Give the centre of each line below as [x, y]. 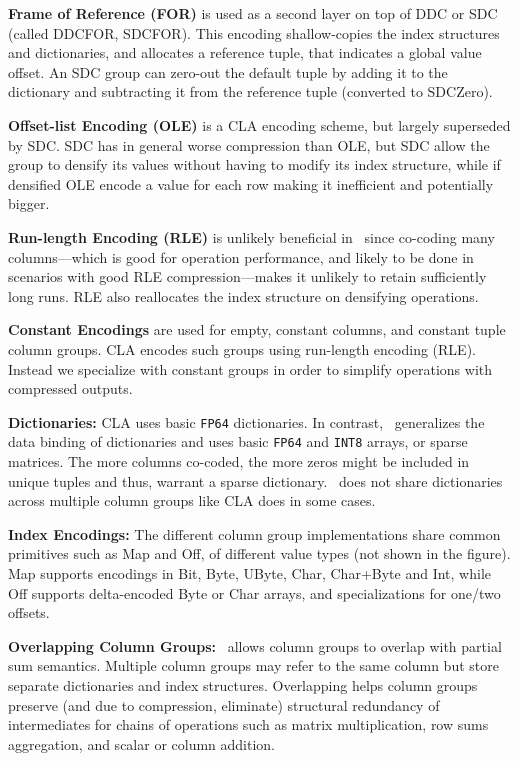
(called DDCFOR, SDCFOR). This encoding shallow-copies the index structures [254, 32]
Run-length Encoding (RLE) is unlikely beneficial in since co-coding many [251, 236]
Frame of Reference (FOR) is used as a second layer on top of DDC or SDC [253, 13]
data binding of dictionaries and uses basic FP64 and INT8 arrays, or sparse [238, 441]
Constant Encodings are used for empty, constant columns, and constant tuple [257, 329]
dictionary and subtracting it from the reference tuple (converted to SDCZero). [250, 91]
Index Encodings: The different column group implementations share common [254, 533]
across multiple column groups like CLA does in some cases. [192, 500]
